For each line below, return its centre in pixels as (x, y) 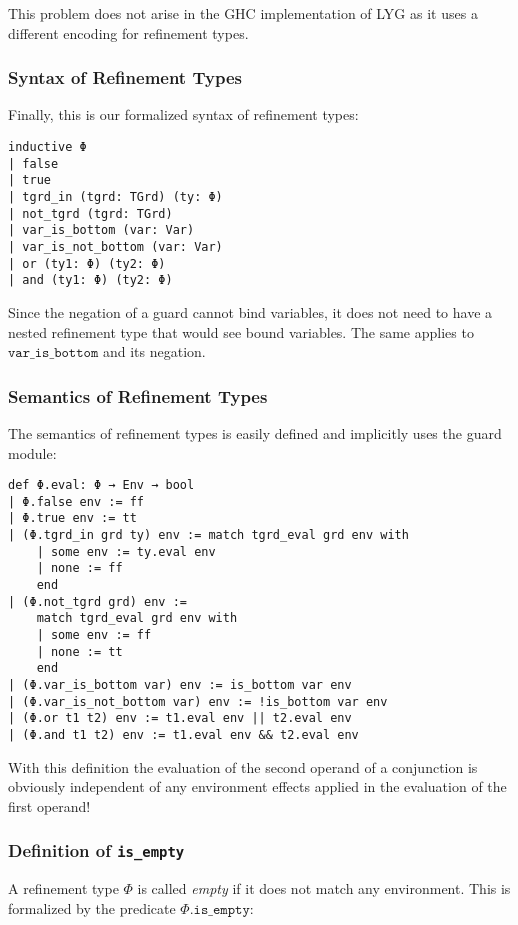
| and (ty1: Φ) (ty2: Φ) (90, 280)
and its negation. (154, 351)
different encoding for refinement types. (128, 32)
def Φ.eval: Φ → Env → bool (101, 485)
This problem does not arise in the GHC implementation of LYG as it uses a (243, 13)
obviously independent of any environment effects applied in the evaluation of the (257, 786)
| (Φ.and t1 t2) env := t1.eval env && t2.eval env (183, 734)
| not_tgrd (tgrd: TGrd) (90, 213)
